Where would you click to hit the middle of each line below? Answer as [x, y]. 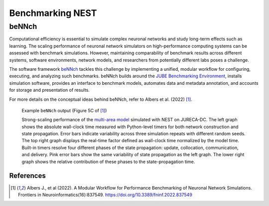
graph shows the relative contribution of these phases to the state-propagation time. [108, 162]
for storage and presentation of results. [49, 90]
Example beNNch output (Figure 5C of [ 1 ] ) [64, 110]
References [27, 176]
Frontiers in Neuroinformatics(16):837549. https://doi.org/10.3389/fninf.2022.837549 [105, 195]
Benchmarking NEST [53, 13]
